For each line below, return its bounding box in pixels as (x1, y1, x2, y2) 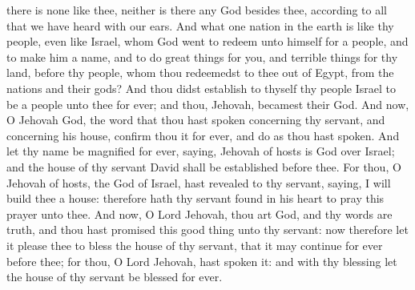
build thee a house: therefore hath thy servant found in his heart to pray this (6, 190, 385, 207)
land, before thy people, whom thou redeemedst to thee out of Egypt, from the (6, 64, 394, 81)
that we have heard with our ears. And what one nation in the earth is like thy (6, 17, 394, 34)
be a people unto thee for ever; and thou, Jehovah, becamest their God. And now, (6, 95, 409, 112)
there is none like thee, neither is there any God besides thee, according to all (6, 2, 387, 18)
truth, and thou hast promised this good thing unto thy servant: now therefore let (6, 221, 409, 238)
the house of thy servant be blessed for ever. (6, 268, 223, 285)
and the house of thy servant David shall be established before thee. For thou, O (6, 158, 401, 175)
